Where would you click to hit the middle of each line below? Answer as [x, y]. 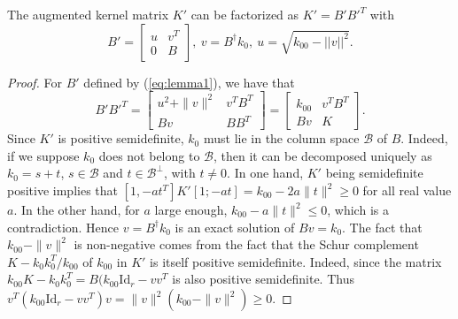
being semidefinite [374, 173]
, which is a [358, 210]
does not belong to [149, 155]
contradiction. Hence [63, 227]
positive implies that [62, 190]
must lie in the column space [281, 138]
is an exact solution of [235, 227]
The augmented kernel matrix [88, 14]
